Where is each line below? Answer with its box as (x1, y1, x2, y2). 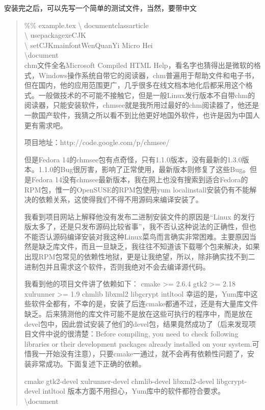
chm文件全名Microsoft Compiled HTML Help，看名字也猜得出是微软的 (24, 59, 254, 70)
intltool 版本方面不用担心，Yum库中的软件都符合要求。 (42, 385, 225, 396)
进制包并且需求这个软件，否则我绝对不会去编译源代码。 (24, 261, 210, 272)
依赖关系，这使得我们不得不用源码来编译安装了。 (38, 194, 203, 205)
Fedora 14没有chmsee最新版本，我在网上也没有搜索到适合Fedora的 (31, 174, 248, 184)
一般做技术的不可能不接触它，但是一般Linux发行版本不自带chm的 (38, 89, 255, 100)
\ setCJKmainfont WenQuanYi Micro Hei (24, 39, 153, 50)
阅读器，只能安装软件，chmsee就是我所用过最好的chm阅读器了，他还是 (24, 100, 259, 110)
